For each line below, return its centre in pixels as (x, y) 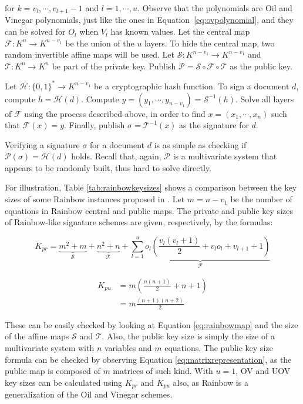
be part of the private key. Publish (114, 66)
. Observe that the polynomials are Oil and (215, 8)
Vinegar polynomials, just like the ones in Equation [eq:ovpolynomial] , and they (149, 20)
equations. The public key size (219, 348)
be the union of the (100, 43)
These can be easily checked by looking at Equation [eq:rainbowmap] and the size (151, 324)
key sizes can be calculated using (64, 382)
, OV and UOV (263, 371)
